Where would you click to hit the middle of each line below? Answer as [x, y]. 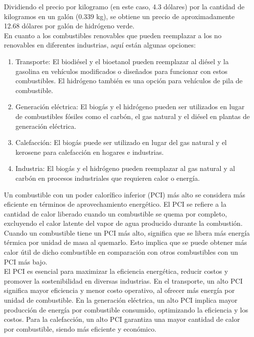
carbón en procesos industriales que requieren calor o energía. [108, 178]
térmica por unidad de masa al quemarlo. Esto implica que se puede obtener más [126, 242]
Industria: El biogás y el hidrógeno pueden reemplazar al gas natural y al [125, 168]
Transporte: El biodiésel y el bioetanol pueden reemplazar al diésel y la [122, 61]
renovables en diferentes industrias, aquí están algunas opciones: [100, 45]
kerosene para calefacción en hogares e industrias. [90, 152]
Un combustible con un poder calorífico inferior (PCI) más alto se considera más [125, 194]
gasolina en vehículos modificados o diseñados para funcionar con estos [121, 71]
